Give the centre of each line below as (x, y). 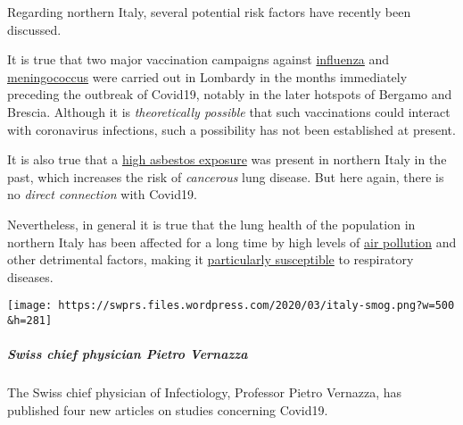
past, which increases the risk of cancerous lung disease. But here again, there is (226, 176)
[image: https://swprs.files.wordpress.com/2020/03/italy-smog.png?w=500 (231, 306)
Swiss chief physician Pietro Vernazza (128, 354)
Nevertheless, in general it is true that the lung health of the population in (211, 224)
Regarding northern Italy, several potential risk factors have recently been (209, 12)
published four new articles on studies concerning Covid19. (168, 409)
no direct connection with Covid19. (102, 194)
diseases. (30, 276)
